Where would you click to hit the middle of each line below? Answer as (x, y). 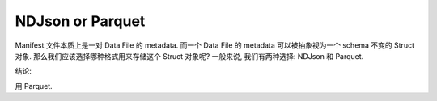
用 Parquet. (34, 86)
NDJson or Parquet (80, 21)
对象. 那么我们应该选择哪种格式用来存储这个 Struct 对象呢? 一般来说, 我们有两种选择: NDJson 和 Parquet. (189, 56)
